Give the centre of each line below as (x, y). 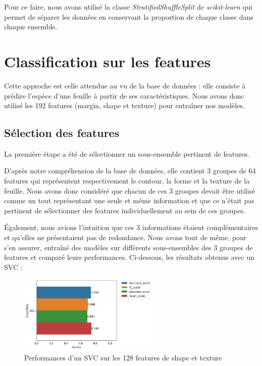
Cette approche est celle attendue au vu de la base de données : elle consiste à (125, 85)
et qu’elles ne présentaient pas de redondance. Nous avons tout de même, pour (125, 237)
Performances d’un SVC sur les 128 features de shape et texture (123, 357)
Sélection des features (62, 133)
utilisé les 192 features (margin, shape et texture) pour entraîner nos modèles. (124, 105)
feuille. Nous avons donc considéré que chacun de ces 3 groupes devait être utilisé (130, 190)
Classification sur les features (108, 61)
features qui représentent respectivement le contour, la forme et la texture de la (127, 181)
